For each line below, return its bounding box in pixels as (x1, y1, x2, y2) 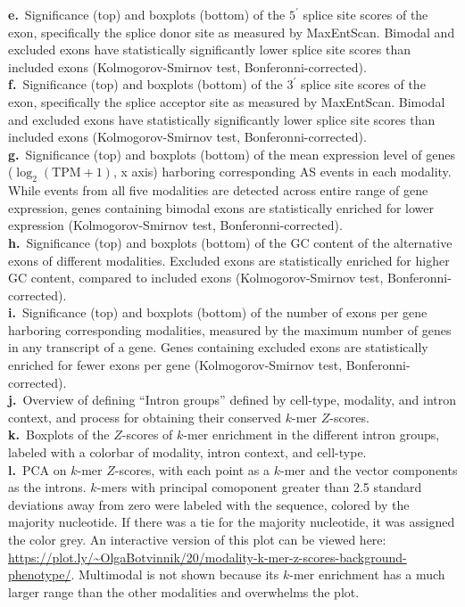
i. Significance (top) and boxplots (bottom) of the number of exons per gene (8, 303, 428, 322)
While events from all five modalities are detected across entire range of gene (8, 181, 428, 200)
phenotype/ (8, 565, 71, 584)
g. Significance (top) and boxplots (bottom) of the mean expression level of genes (8, 144, 455, 163)
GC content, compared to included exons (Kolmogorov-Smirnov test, (8, 268, 384, 287)
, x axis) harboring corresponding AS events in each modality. (112, 162, 452, 181)
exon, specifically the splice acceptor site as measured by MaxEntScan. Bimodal (8, 92, 445, 111)
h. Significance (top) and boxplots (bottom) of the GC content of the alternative (8, 233, 453, 251)
